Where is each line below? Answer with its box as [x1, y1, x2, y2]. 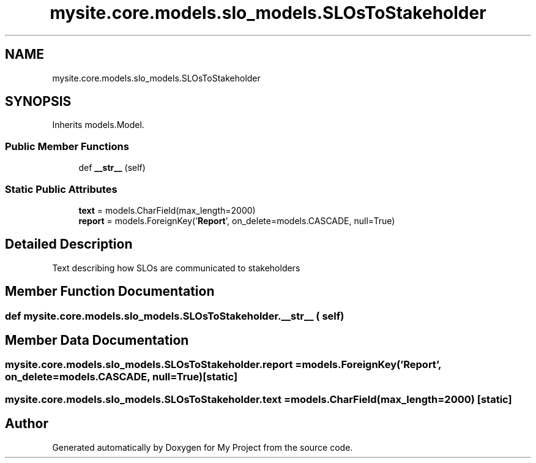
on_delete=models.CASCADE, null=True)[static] [5, 371, 238, 383]
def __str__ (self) [78, 162, 146, 173]
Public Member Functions [5, 140, 129, 152]
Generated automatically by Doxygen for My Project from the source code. [52, 442, 353, 453]
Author [5, 416, 48, 432]
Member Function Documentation [5, 284, 215, 299]
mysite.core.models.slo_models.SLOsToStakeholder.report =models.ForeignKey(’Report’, [5, 358, 441, 371]
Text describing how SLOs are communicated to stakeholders [52, 262, 300, 273]
